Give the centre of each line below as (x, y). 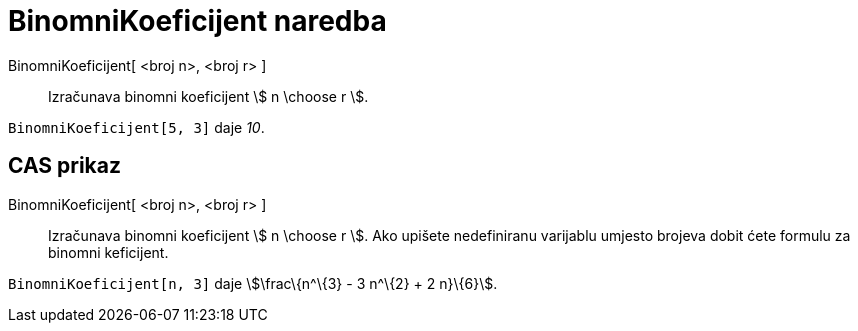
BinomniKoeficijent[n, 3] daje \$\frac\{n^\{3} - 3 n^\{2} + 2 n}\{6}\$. (253, 283)
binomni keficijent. (108, 252)
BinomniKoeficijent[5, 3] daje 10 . (136, 127)
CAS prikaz (65, 166)
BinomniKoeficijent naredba (197, 21)
